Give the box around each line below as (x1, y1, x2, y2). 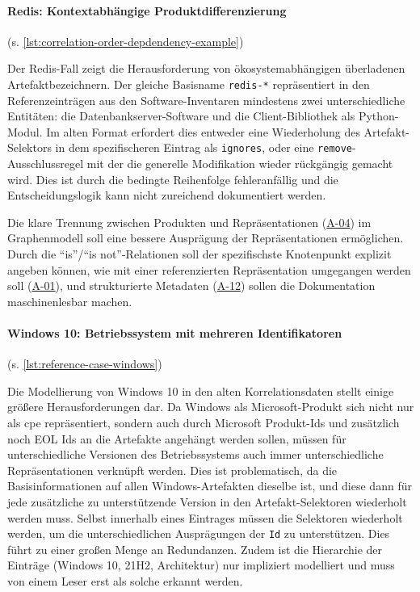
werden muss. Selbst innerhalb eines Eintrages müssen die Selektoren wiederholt (7, 509, 403, 526)
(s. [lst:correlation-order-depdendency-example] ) (7, 32, 244, 49)
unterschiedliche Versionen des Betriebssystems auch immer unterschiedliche (7, 446, 384, 463)
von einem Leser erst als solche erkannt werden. (7, 573, 243, 589)
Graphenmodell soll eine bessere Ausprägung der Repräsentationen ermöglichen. (7, 229, 404, 246)
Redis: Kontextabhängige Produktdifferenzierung (7, 2, 287, 19)
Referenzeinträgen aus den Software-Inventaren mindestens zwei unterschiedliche (7, 91, 405, 108)
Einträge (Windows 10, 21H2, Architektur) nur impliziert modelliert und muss (7, 556, 395, 573)
